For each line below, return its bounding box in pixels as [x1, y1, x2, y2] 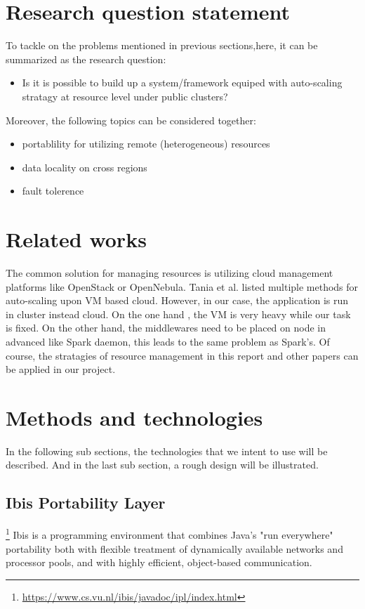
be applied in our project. [6, 362, 116, 376]
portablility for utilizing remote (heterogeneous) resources [22, 136, 270, 151]
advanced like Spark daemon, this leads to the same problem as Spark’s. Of [6, 334, 330, 348]
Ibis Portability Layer [6, 492, 166, 513]
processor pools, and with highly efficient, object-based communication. [6, 555, 312, 570]
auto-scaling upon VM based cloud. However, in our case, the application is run [6, 293, 349, 308]
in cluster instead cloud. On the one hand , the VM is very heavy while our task [6, 306, 351, 321]
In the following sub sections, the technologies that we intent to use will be [6, 443, 328, 458]
